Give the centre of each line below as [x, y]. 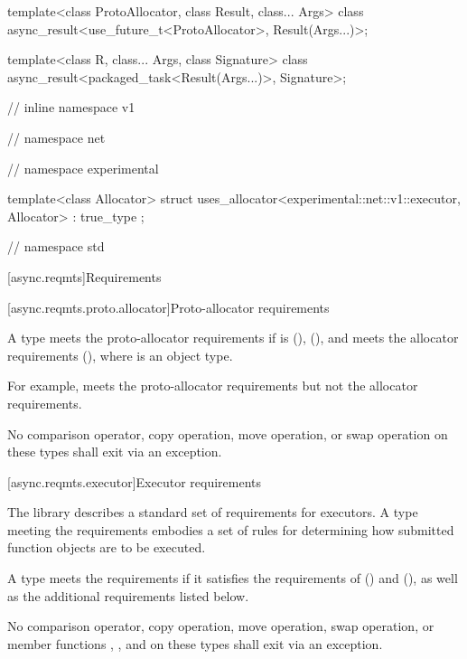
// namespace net [56, 137]
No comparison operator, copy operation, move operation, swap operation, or [221, 626]
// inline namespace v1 [71, 107]
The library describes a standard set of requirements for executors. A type [213, 512]
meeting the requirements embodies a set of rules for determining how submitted [231, 529]
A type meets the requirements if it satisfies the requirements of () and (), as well [233, 578]
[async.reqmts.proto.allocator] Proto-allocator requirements [168, 307]
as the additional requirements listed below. [128, 595]
